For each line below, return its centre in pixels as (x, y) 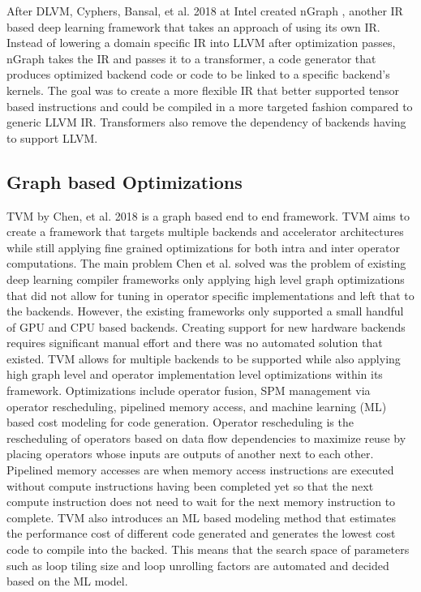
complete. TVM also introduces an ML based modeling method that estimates (202, 517)
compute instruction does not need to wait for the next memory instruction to (201, 502)
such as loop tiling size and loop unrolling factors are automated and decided (198, 565)
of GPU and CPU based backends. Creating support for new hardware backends (206, 326)
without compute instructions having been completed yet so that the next (190, 485)
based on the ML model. (67, 581)
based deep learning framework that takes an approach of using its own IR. (193, 26)
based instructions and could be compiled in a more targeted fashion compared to (210, 106)
